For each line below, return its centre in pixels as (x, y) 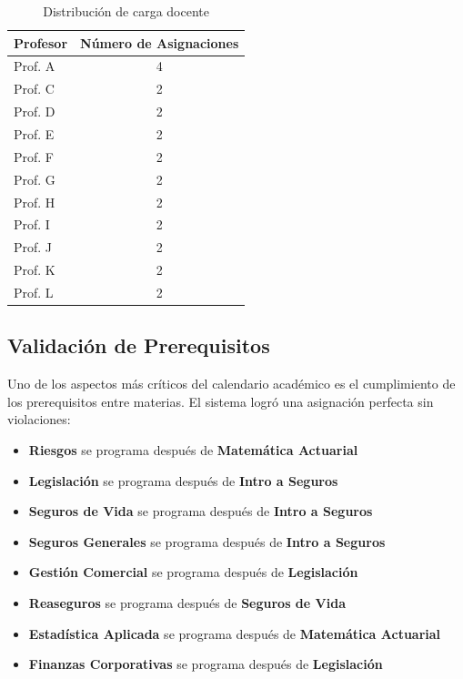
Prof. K (35, 270)
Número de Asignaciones (160, 42)
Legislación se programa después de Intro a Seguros (183, 480)
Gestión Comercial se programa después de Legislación (193, 572)
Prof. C (34, 89)
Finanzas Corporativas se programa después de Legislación (206, 664)
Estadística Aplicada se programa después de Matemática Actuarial (235, 633)
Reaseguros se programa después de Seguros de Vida (187, 602)
